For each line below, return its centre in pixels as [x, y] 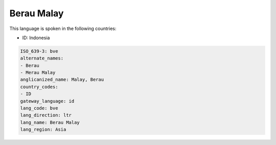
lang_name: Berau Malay [50, 122]
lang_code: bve [39, 108]
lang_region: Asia [43, 129]
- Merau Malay [38, 73]
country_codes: [39, 87]
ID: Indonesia [36, 38]
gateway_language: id [47, 101]
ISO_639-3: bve [39, 51]
